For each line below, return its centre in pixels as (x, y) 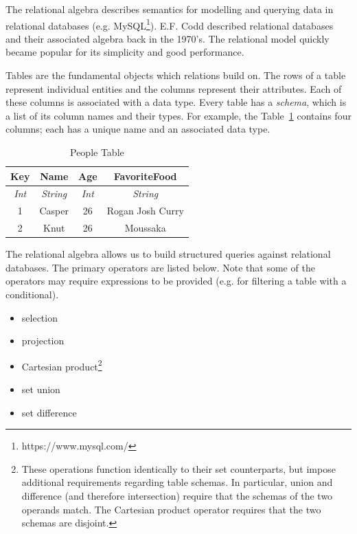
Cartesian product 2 (62, 365)
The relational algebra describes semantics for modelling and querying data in (170, 9)
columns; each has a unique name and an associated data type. (138, 129)
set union (41, 389)
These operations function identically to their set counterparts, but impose (178, 468)
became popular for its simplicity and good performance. (125, 52)
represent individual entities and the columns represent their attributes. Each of (174, 88)
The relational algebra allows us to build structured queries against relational (168, 254)
